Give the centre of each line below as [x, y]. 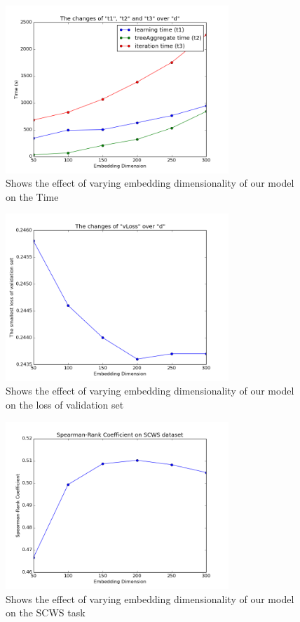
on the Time [32, 196]
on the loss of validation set [65, 404]
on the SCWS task [46, 613]
